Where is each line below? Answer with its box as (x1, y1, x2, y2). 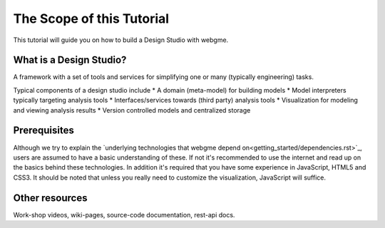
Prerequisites (13, 125, 74, 137)
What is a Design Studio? (13, 54, 127, 66)
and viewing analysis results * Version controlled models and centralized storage (13, 105, 251, 114)
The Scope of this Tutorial (13, 11, 170, 26)
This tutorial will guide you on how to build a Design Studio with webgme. (13, 36, 229, 44)
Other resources (13, 192, 88, 204)
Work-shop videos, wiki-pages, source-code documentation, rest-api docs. (13, 210, 235, 219)
